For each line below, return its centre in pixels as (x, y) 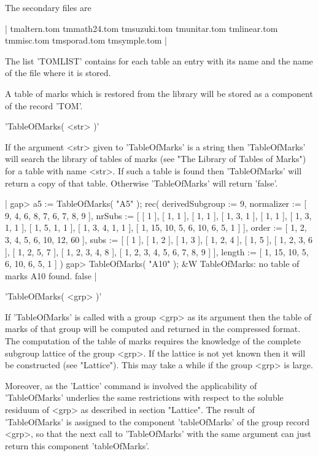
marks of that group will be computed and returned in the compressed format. (153, 329)
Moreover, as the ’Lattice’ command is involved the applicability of (131, 385)
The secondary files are (48, 7)
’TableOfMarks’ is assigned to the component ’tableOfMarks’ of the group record (157, 421)
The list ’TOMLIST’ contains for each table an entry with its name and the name (159, 60)
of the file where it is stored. (58, 73)
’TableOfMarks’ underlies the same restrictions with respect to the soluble (144, 397)
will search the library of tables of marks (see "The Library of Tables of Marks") (156, 159)
